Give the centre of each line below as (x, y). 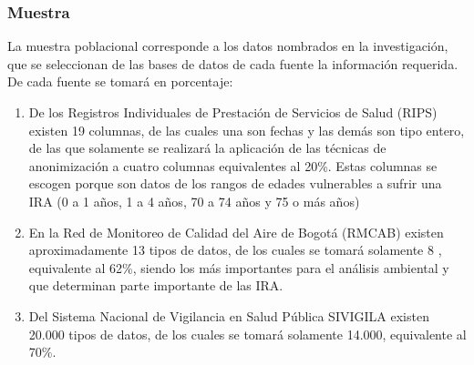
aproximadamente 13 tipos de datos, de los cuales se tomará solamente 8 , (235, 250)
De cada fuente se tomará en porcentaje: (120, 81)
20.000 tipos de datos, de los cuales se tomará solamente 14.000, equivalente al (247, 334)
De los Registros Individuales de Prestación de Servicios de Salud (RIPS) (233, 112)
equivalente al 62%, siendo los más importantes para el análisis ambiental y (239, 267)
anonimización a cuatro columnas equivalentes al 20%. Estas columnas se (233, 165)
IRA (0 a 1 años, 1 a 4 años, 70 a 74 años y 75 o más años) (194, 201)
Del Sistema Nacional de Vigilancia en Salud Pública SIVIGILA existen (229, 315)
